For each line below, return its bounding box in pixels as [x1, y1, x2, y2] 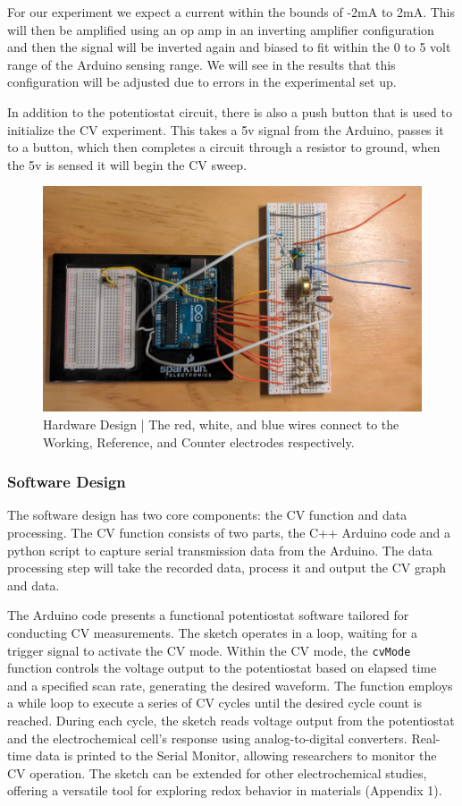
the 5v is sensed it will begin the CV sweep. [7, 155, 247, 174]
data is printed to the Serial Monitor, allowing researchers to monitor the [35, 746, 437, 765]
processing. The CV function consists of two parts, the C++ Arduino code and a [7, 523, 451, 542]
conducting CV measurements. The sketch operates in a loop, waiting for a [7, 624, 417, 642]
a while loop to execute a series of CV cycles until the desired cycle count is [7, 693, 422, 712]
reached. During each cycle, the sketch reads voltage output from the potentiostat [7, 711, 455, 730]
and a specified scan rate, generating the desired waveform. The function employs [7, 675, 453, 694]
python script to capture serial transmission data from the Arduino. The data [7, 540, 433, 559]
